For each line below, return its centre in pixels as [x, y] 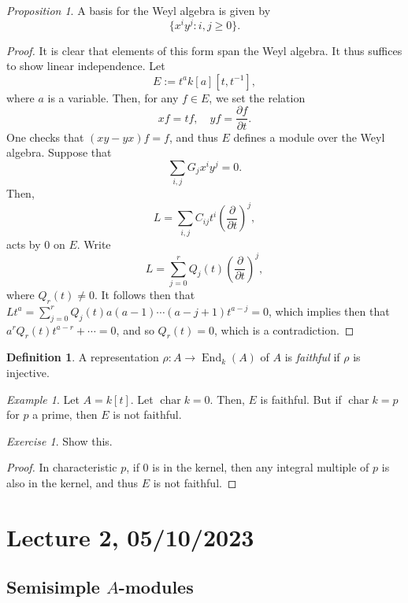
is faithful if [312, 357]
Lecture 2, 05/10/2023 [130, 536]
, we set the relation [257, 97]
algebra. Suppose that [59, 152]
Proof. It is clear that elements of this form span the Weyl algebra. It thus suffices [204, 50]
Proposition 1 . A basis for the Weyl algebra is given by [139, 10]
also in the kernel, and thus [72, 482]
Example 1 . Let [43, 399]
